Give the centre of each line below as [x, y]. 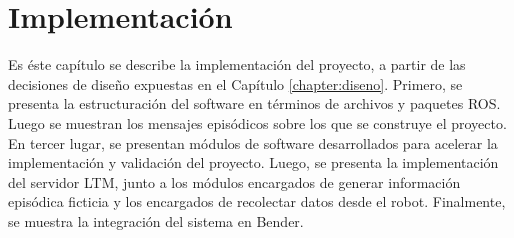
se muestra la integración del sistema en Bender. [156, 220]
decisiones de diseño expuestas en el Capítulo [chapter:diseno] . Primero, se [235, 83]
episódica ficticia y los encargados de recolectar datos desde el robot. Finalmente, [257, 201]
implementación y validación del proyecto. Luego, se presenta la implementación [253, 162]
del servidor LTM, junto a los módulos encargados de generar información [234, 181]
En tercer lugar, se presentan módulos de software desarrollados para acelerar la [253, 142]
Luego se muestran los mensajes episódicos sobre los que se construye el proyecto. [257, 122]
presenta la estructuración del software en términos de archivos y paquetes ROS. [254, 103]
